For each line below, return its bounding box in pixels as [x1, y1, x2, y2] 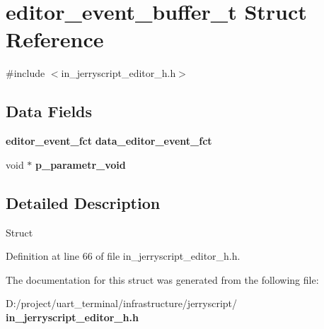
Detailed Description [6, 191, 161, 213]
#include [6, 66, 45, 80]
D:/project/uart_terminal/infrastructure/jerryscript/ [6, 296, 238, 311]
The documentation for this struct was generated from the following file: [6, 272, 319, 287]
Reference [6, 25, 104, 54]
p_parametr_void [35, 157, 126, 172]
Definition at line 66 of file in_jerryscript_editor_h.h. [6, 249, 241, 263]
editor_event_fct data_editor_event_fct [6, 133, 212, 148]
